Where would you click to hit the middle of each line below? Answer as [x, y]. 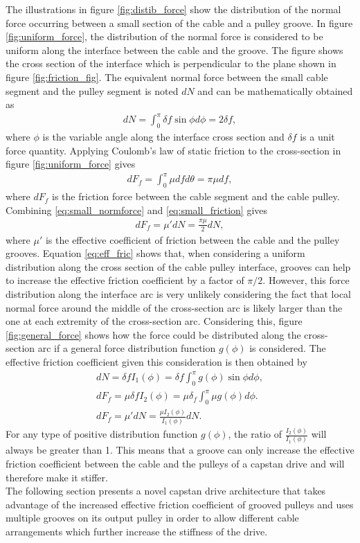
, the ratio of [255, 434]
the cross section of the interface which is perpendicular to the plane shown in [171, 63]
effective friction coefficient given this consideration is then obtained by [156, 361]
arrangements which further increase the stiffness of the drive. [137, 531]
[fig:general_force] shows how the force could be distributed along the [153, 334]
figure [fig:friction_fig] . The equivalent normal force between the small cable [167, 77]
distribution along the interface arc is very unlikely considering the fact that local [179, 293]
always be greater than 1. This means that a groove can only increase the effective [180, 450]
